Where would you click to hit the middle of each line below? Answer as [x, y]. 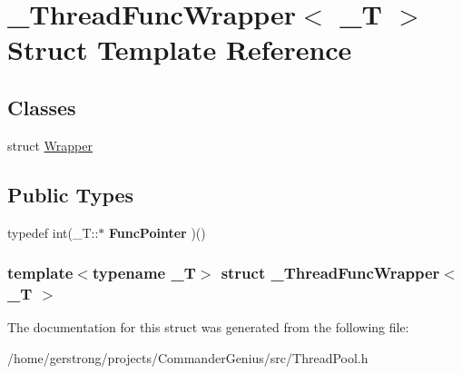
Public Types [71, 194]
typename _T [144, 273]
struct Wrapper [50, 145]
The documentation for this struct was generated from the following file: [208, 327]
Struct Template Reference [180, 49]
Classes [42, 107]
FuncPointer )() [157, 232]
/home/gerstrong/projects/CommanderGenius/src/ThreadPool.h [188, 357]
